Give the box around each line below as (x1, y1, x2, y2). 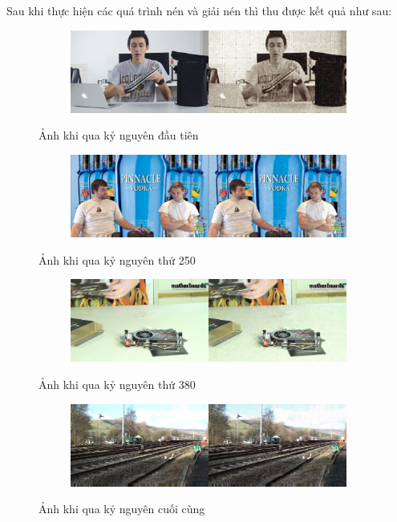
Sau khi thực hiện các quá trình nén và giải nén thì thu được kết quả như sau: (6, 2, 392, 18)
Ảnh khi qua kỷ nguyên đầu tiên (38, 127, 199, 144)
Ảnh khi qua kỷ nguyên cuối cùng (38, 500, 205, 517)
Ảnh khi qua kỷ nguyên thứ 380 (38, 375, 196, 392)
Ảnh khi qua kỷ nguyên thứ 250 (38, 251, 196, 268)
